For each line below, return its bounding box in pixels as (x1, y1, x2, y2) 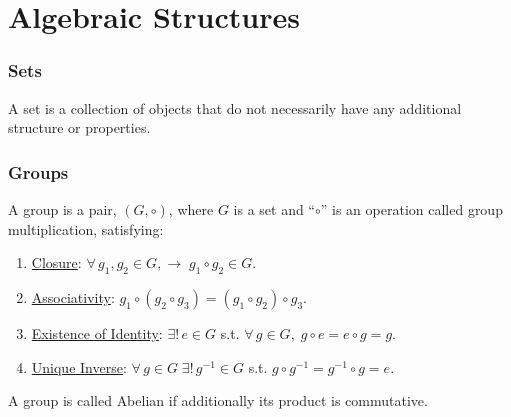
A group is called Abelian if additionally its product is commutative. (8, 390, 428, 411)
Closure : (31, 252, 82, 273)
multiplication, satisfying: (8, 218, 164, 239)
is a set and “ (233, 199, 315, 219)
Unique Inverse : (31, 356, 127, 377)
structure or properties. (8, 117, 151, 138)
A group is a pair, (8, 199, 117, 219)
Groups (8, 159, 69, 184)
